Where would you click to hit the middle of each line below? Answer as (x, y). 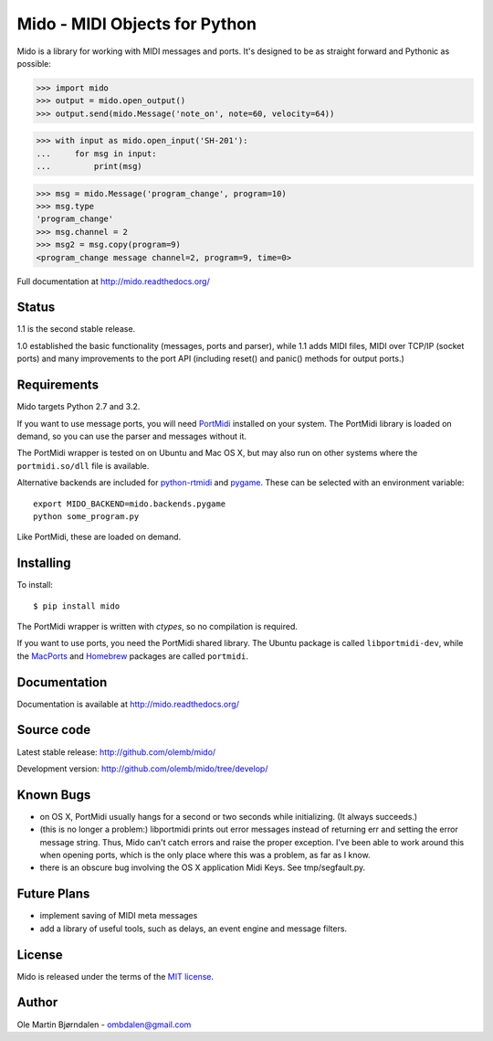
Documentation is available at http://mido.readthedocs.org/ (128, 704)
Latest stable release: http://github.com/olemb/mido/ (116, 752)
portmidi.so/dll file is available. (83, 465)
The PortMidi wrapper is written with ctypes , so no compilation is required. (157, 626)
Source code (54, 730)
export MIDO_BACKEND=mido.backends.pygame (130, 504)
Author (37, 1002)
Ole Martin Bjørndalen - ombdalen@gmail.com (104, 1025)
